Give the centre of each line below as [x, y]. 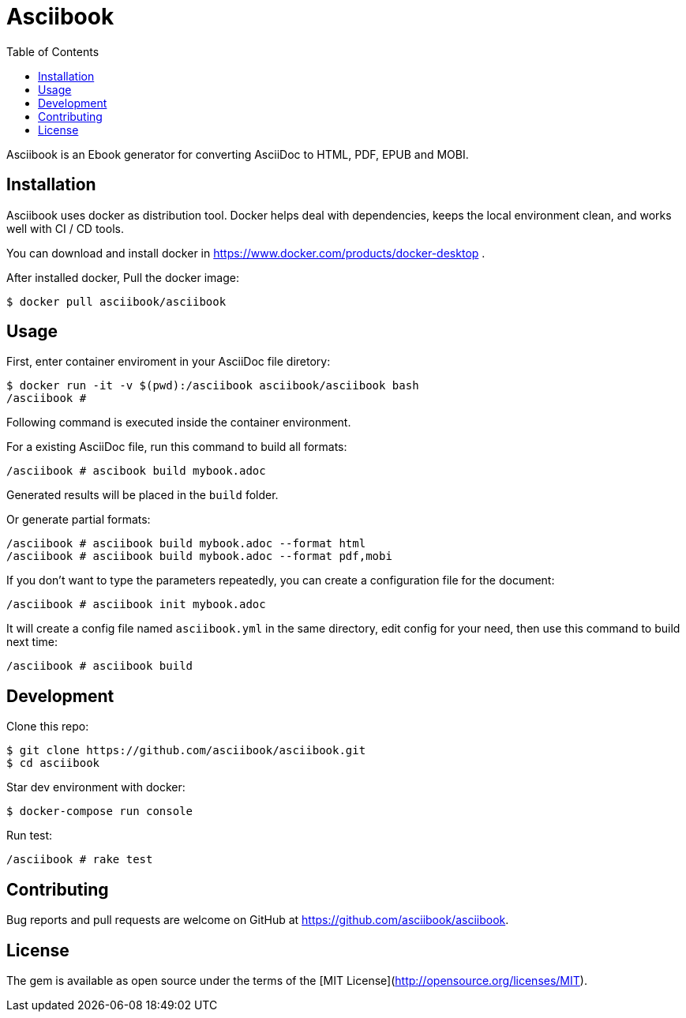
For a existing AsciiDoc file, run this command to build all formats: [177, 447]
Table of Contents [53, 51]
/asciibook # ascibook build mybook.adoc [136, 471]
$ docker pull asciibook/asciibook [116, 301]
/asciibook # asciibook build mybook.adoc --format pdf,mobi [199, 556]
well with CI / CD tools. [65, 228]
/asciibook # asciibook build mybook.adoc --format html [186, 544]
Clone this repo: [48, 727]
